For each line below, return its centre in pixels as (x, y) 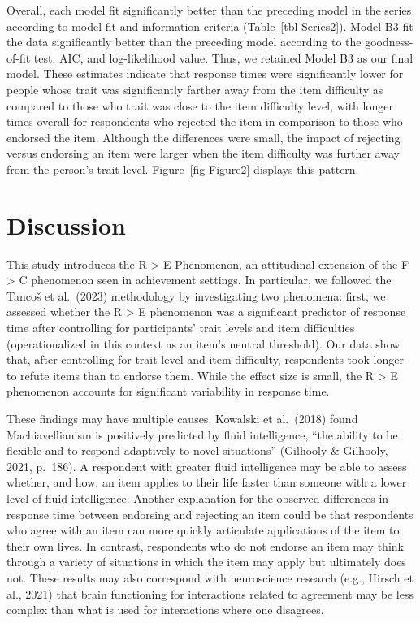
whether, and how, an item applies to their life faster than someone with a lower (207, 482)
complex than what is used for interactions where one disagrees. (165, 610)
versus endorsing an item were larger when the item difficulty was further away (203, 153)
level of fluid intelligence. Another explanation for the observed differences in (198, 498)
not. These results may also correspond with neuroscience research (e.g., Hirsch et (210, 577)
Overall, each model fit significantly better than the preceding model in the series (209, 10)
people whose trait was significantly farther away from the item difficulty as (195, 89)
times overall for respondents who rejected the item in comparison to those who (205, 121)
